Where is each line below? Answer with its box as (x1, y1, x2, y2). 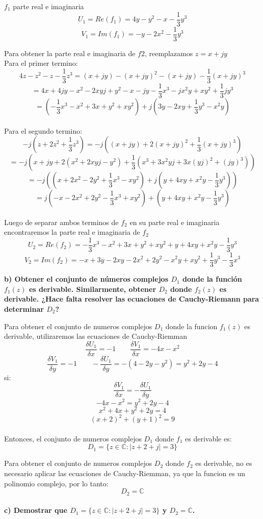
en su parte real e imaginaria (129, 216, 220, 227)
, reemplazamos (144, 47, 193, 58)
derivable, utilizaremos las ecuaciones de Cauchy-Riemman (4, 331, 188, 341)
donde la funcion (165, 320, 218, 331)
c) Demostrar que (4, 505, 67, 515)
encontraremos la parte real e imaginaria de (4, 227, 140, 237)
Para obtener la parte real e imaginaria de (4, 47, 136, 58)
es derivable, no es (195, 458, 252, 468)
